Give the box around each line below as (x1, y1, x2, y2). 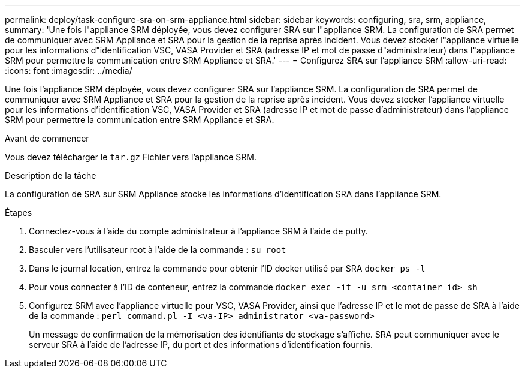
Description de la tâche (5, 170, 96, 181)
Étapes (5, 207, 32, 218)
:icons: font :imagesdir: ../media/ (5, 65, 132, 76)
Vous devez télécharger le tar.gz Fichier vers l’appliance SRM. (5, 152, 257, 162)
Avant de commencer (5, 133, 89, 143)
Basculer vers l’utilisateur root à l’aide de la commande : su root (29, 245, 286, 255)
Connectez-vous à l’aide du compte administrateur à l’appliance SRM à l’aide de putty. (29, 226, 368, 236)
